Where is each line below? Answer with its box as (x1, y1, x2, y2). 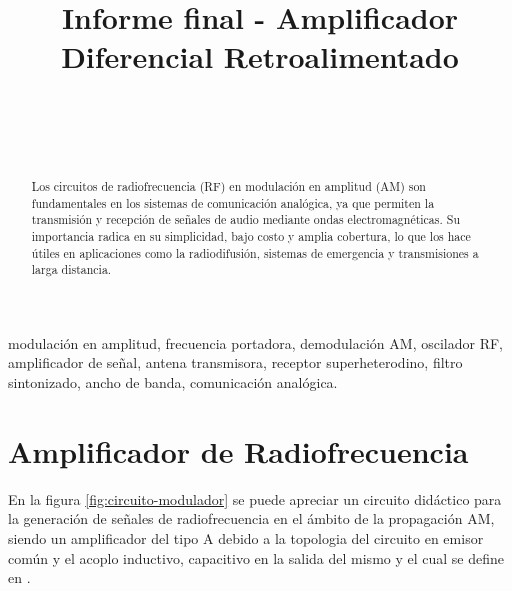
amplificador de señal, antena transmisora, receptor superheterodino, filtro (8, 352, 463, 373)
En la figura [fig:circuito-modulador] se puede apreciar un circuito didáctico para (8, 488, 502, 509)
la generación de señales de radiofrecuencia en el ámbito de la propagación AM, (8, 508, 495, 529)
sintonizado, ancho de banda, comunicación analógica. (8, 372, 338, 393)
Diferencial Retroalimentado (61, 36, 459, 77)
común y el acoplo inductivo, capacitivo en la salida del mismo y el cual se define (8, 547, 505, 568)
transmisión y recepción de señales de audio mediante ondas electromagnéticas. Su (31, 211, 460, 228)
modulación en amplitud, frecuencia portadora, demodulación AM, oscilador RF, (8, 332, 503, 353)
